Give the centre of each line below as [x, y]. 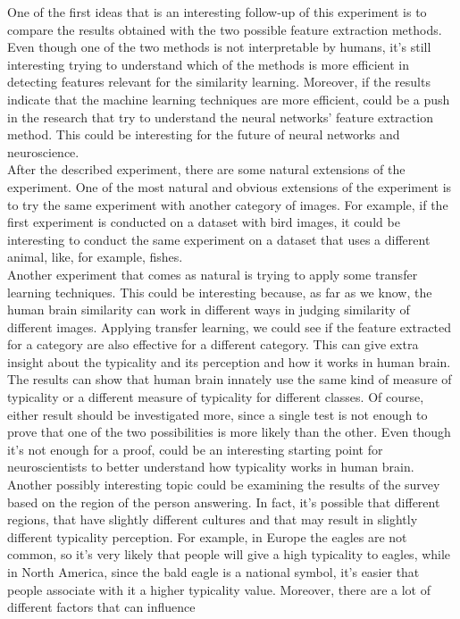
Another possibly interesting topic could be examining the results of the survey [224, 485]
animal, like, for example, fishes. [95, 257]
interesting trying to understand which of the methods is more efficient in [209, 64]
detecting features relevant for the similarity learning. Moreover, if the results [219, 82]
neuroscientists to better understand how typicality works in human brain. [211, 467]
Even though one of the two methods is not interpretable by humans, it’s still [219, 47]
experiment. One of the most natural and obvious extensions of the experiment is [230, 186]
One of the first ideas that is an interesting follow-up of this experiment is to [217, 12]
